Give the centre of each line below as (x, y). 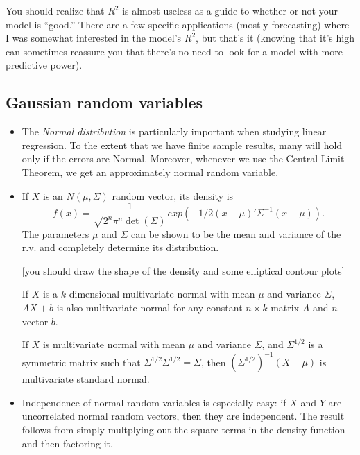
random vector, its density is (173, 195)
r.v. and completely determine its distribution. (120, 247)
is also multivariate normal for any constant (149, 307)
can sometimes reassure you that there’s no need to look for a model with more (174, 51)
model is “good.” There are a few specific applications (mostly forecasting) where (178, 24)
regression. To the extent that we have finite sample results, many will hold (182, 145)
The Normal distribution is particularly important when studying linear (174, 131)
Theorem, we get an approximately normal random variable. (150, 172)
